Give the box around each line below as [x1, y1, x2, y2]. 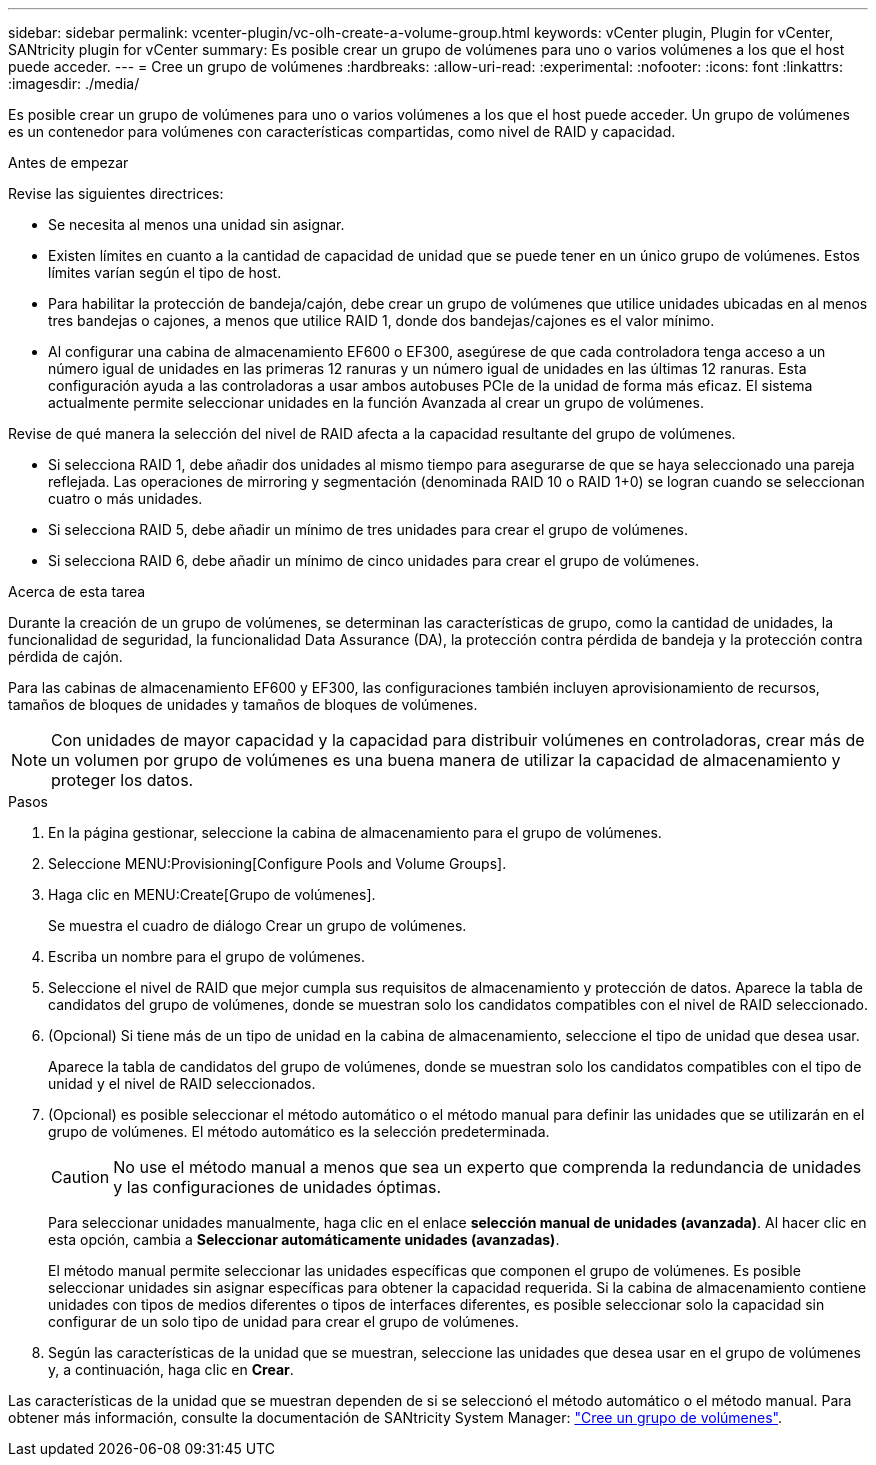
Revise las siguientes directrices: [8, 185, 224, 202]
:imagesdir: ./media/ [8, 75, 140, 92]
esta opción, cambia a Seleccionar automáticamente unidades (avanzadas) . [48, 1231, 560, 1248]
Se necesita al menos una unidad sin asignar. [48, 216, 345, 233]
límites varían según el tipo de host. [48, 264, 282, 281]
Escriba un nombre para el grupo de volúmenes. [48, 948, 366, 965]
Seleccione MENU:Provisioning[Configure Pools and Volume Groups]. [48, 855, 507, 872]
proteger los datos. [51, 770, 194, 790]
